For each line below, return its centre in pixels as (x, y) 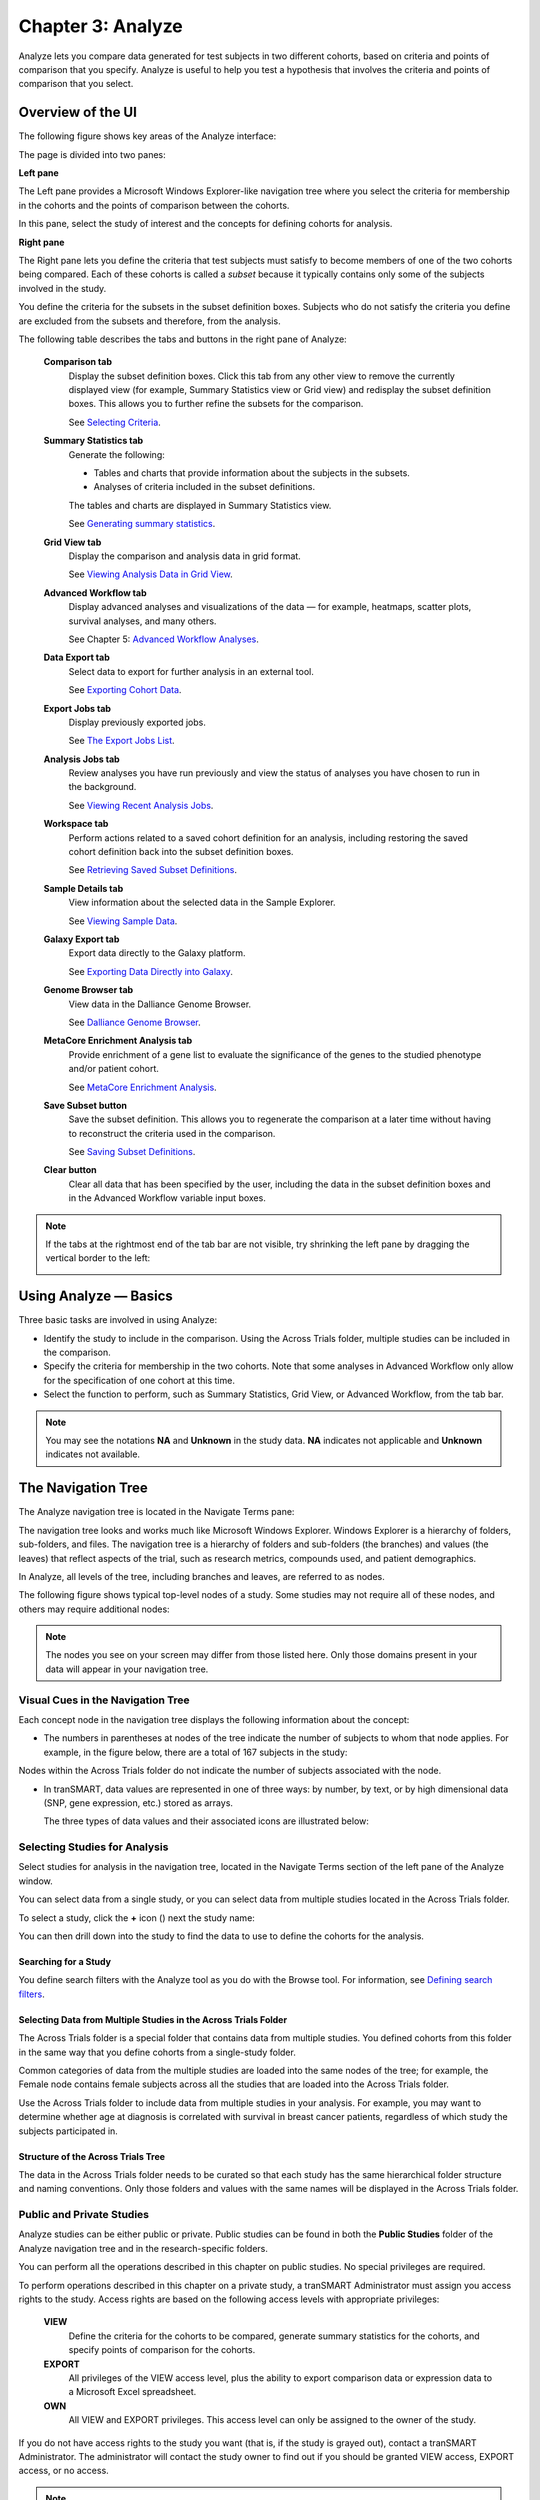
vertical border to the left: (98, 1258)
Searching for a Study (65, 1962)
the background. (102, 787)
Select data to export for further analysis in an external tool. (191, 671)
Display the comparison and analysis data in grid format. (185, 556)
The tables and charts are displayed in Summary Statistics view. (200, 505)
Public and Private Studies (84, 2215)
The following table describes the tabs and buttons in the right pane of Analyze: (182, 339)
